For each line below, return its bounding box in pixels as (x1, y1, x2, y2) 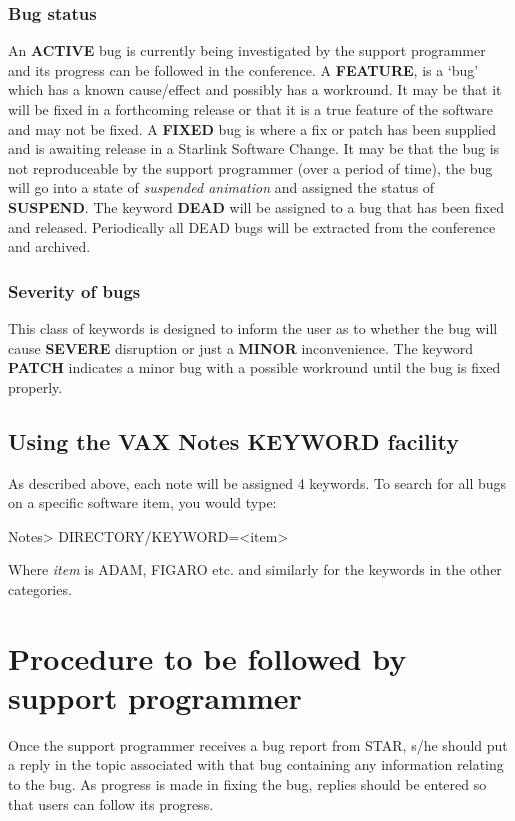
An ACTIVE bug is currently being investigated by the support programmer (8, 40, 486, 61)
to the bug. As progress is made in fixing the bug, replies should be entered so (8, 774, 487, 795)
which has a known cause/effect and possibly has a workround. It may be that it (8, 79, 502, 100)
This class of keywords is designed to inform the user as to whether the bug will (8, 317, 498, 338)
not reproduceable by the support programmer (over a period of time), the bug (8, 157, 493, 178)
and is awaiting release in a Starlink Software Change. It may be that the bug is (8, 138, 500, 159)
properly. (8, 376, 63, 397)
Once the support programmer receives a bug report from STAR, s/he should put (8, 734, 508, 755)
